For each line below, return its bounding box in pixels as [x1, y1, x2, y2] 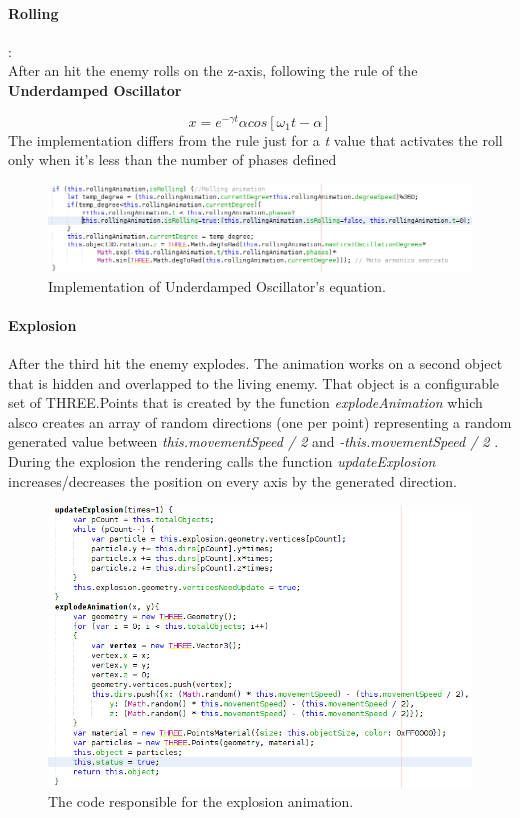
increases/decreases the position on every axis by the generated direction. [8, 470, 458, 491]
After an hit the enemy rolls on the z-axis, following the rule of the [8, 60, 418, 81]
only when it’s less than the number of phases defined [8, 149, 337, 170]
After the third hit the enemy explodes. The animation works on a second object [8, 353, 503, 374]
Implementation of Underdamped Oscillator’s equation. [48, 275, 386, 296]
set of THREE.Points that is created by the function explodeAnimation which [8, 392, 483, 413]
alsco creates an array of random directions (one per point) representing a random [8, 411, 512, 432]
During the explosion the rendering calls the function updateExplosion [8, 451, 436, 472]
